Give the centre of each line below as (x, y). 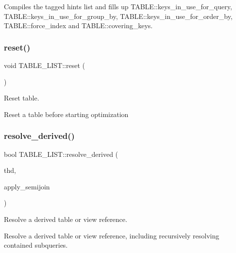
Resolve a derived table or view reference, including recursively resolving (112, 235)
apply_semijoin (27, 186)
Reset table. (22, 98)
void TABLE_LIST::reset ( (44, 65)
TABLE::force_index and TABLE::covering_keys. (78, 25)
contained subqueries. (36, 245)
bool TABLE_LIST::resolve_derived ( (61, 154)
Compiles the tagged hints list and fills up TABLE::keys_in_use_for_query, (118, 6)
